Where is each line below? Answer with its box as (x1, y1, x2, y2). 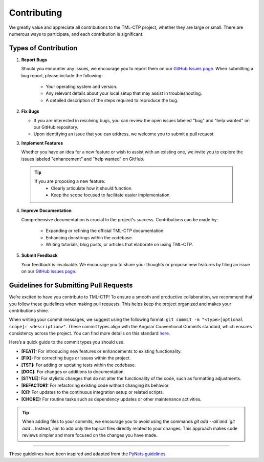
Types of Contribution (9, 44, 78, 52)
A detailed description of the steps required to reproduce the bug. (45, 97, 178, 103)
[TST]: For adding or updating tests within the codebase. (21, 362, 136, 368)
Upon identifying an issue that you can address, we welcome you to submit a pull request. (33, 131, 215, 137)
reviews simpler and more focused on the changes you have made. (22, 432, 157, 438)
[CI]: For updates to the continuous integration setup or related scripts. (21, 389, 164, 395)
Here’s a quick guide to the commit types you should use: (9, 339, 125, 345)
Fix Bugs (21, 108, 40, 114)
